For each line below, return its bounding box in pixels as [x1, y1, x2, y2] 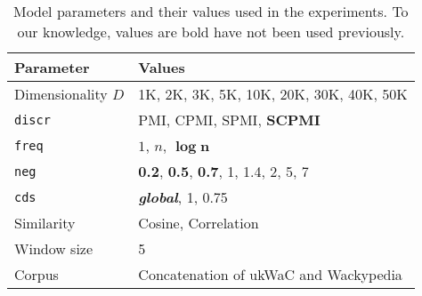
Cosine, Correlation [138, 212, 259, 233]
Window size [14, 238, 93, 259]
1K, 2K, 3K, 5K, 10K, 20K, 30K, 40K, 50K [138, 84, 408, 104]
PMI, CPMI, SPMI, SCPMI [138, 109, 321, 130]
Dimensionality [14, 84, 108, 104]
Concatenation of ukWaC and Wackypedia [138, 264, 402, 284]
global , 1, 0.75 [138, 187, 228, 207]
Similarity [14, 212, 76, 233]
